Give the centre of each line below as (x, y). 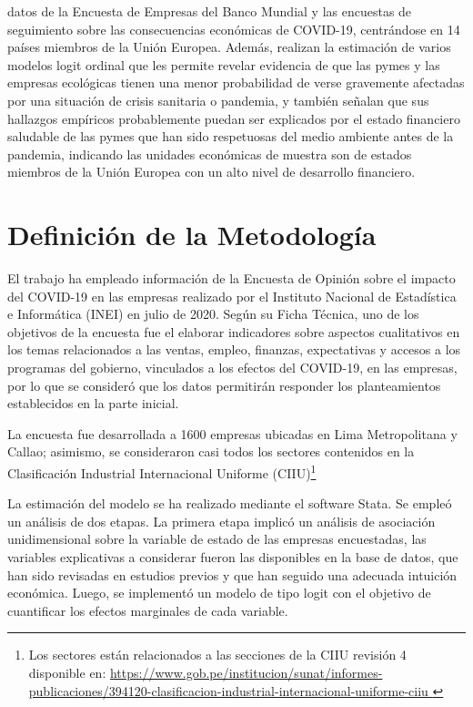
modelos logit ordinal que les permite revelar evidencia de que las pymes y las (224, 64)
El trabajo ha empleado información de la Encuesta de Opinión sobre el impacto (231, 278)
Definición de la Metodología (192, 235)
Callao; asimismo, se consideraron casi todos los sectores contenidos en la (211, 451)
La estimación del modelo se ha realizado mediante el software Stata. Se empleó (230, 503)
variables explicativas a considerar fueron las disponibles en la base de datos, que (233, 557)
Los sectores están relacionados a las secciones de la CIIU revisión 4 (217, 655)
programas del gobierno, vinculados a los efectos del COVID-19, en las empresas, (232, 368)
